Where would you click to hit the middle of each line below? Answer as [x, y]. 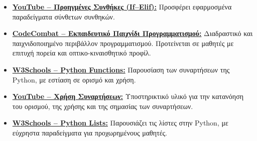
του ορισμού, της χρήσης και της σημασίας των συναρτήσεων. [103, 106]
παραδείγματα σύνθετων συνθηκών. [63, 16]
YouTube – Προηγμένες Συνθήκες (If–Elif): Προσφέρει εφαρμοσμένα [122, 6]
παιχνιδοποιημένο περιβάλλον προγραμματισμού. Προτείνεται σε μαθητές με [123, 43]
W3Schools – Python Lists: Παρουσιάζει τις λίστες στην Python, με [120, 123]
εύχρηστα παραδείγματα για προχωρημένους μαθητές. [90, 132]
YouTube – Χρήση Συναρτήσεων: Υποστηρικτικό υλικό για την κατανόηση [128, 96]
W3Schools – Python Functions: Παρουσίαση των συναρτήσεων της [121, 69]
